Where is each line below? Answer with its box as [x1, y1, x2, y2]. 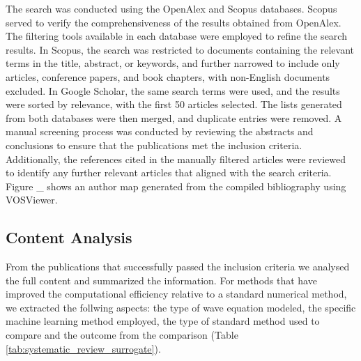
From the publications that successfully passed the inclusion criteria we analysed [6, 259, 350, 274]
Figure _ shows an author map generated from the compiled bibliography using [6, 178, 346, 193]
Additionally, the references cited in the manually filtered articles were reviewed [6, 151, 346, 166]
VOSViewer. [6, 192, 58, 207]
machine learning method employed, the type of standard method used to [6, 314, 320, 328]
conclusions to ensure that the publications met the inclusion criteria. [6, 137, 302, 152]
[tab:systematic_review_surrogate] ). [6, 341, 161, 355]
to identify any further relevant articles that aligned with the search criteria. [6, 165, 332, 180]
